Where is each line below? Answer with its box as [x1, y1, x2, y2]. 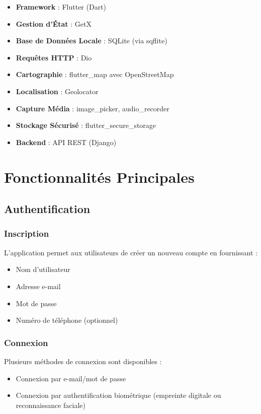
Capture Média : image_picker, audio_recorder [16, 103, 169, 113]
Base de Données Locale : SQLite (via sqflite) [16, 35, 167, 46]
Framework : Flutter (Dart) [16, 2, 107, 12]
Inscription [4, 227, 49, 240]
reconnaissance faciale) [16, 399, 86, 410]
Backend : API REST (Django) [16, 136, 117, 147]
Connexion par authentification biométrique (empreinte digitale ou [16, 390, 221, 400]
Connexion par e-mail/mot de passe [16, 373, 126, 383]
